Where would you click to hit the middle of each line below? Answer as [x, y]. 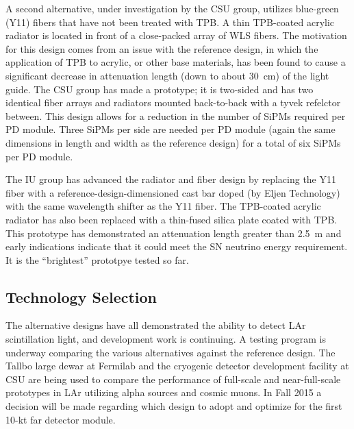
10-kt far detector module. [61, 419]
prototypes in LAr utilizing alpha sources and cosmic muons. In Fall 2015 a [164, 392]
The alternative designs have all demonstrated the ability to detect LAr [156, 325]
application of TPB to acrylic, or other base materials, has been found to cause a [176, 62]
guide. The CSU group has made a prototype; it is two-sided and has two [160, 89]
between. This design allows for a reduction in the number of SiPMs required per [176, 115]
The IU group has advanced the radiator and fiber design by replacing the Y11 [171, 179]
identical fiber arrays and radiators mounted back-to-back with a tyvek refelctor [173, 102]
